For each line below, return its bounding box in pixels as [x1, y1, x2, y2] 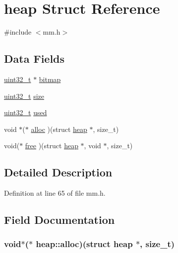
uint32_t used [4, 107, 47, 118]
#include [4, 27, 32, 37]
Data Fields [4, 51, 65, 66]
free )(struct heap [25, 140, 78, 151]
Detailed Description [4, 165, 113, 180]
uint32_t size [4, 90, 44, 101]
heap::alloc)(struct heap [36, 238, 133, 250]
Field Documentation [4, 212, 115, 227]
